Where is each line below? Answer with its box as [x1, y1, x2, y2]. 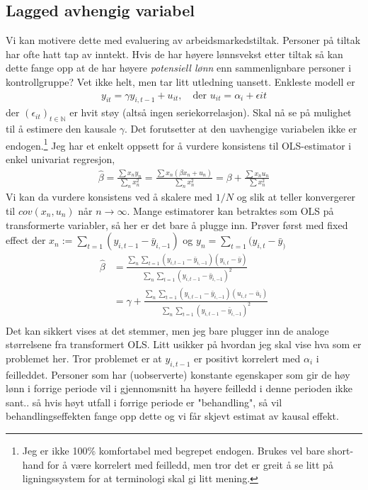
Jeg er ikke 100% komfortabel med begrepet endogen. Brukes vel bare [22, 443, 325, 458]
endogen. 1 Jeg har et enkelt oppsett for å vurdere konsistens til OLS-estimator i [6, 135, 352, 152]
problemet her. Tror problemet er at [6, 350, 162, 365]
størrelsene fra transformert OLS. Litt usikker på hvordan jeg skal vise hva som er [6, 337, 362, 352]
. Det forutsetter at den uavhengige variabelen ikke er [125, 121, 357, 136]
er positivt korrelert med [194, 350, 301, 365]
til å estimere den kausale [6, 121, 117, 136]
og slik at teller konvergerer [236, 189, 356, 204]
